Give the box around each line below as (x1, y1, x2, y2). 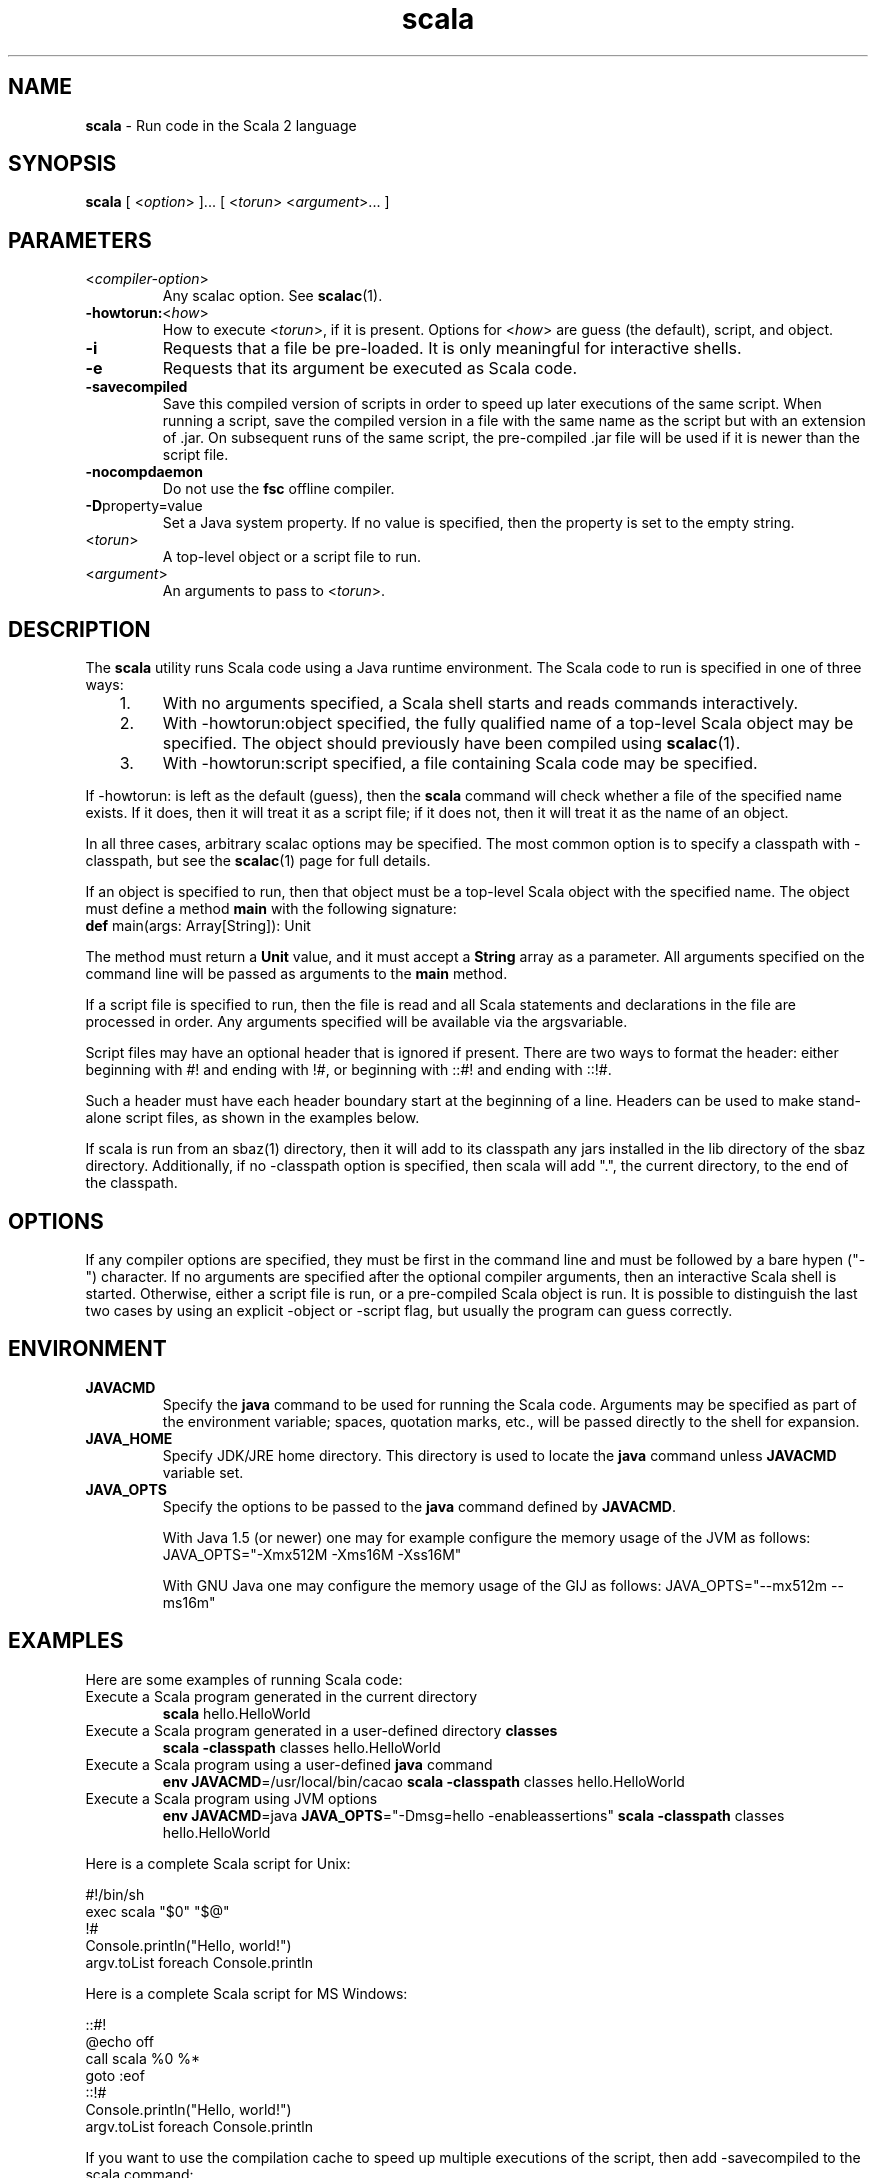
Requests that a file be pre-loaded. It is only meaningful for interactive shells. (162, 338, 742, 359)
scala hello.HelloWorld (162, 1704, 311, 1722)
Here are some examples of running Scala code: (85, 1670, 403, 1688)
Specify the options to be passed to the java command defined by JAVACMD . (162, 1497, 676, 1515)
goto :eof (85, 2066, 145, 2084)
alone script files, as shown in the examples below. (85, 1109, 420, 1127)
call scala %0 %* (85, 2049, 200, 2067)
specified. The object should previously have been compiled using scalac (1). (162, 733, 741, 754)
